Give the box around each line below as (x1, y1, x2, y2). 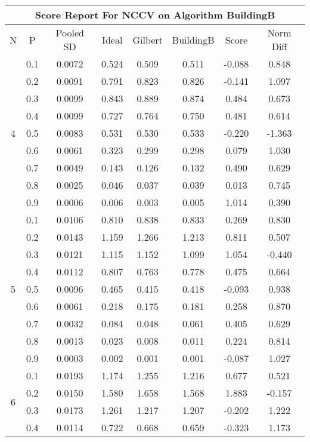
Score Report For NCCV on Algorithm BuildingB (35, 8, 275, 22)
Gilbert (132, 32, 163, 47)
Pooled (55, 26, 84, 39)
